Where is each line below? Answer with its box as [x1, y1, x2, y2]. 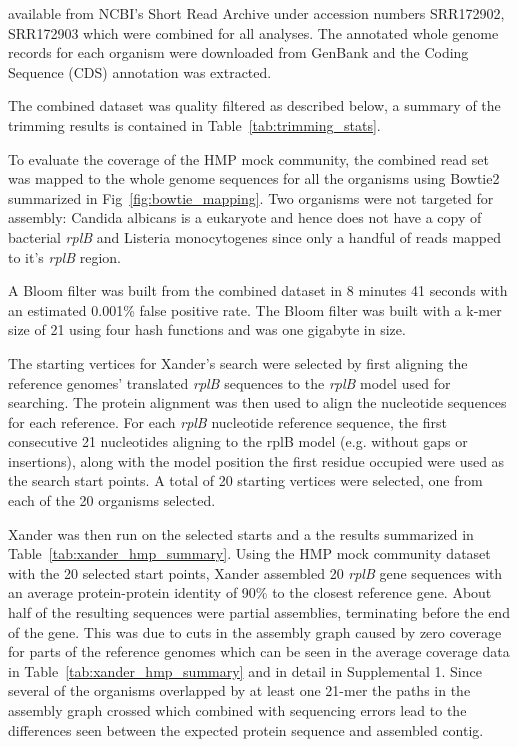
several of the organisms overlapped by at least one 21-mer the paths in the [8, 680, 471, 701]
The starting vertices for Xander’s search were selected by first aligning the [8, 352, 468, 373]
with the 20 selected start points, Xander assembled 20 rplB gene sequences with [8, 562, 503, 583]
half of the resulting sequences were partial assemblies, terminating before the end [8, 602, 510, 623]
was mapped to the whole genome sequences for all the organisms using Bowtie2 [8, 168, 500, 189]
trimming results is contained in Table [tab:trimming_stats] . [8, 114, 381, 135]
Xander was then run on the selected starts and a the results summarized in [8, 523, 474, 544]
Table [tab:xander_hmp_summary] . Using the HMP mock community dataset [8, 543, 491, 564]
